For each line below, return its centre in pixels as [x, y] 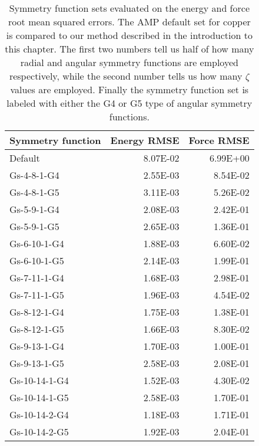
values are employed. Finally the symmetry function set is [129, 89]
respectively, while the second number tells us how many [126, 76]
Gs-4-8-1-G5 [34, 192]
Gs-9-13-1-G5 [37, 363]
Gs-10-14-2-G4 [39, 414]
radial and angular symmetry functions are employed [129, 62]
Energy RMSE [145, 140]
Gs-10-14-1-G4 [39, 380]
